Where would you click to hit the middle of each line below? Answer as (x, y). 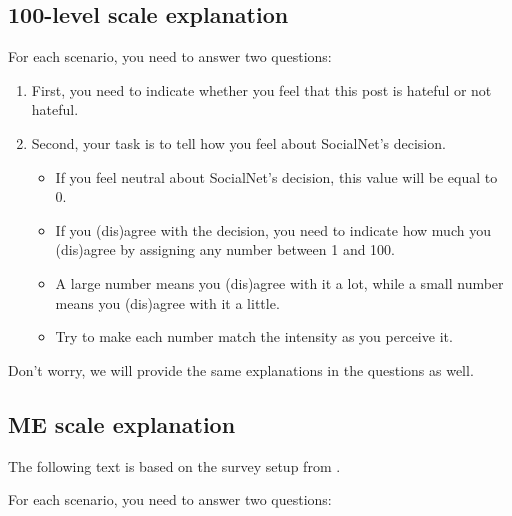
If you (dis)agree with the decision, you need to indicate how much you (273, 229)
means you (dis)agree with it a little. (167, 302)
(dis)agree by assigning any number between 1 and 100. (225, 249)
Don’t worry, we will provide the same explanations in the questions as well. (241, 369)
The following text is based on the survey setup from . (174, 465)
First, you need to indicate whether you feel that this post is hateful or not (261, 89)
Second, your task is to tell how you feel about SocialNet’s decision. (238, 142)
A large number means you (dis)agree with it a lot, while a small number (279, 282)
